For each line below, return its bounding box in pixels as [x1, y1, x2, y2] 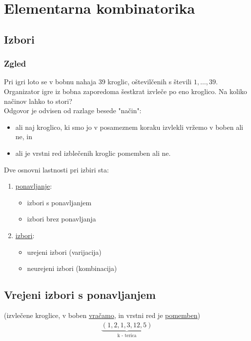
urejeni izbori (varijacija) [27, 246, 102, 257]
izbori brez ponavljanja [27, 214, 96, 224]
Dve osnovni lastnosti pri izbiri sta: [4, 164, 109, 174]
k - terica [117, 333, 137, 339]
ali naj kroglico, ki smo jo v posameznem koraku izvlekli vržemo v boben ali [15, 122, 243, 132]
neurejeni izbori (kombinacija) [27, 263, 117, 273]
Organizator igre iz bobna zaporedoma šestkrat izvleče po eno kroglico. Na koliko [4, 86, 247, 96]
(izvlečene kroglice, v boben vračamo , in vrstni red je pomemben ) [4, 310, 200, 320]
